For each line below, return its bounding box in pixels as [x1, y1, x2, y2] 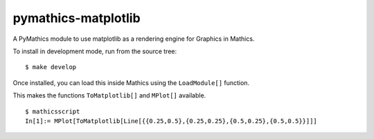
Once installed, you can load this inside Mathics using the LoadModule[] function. [12, 78, 249, 86]
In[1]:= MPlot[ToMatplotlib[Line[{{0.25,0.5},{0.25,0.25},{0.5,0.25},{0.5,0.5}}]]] [25, 117, 318, 124]
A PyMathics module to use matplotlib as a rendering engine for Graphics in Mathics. [12, 35, 255, 43]
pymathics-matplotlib [12, 10, 141, 26]
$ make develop [25, 63, 77, 71]
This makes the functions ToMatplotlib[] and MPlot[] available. [12, 91, 206, 100]
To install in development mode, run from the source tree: [12, 47, 177, 55]
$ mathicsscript [25, 107, 80, 115]
